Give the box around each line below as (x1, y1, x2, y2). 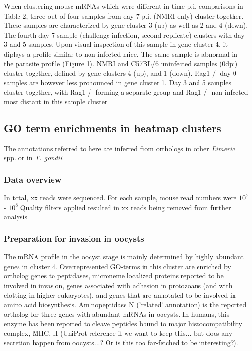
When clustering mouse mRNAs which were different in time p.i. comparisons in (4, 1, 243, 11)
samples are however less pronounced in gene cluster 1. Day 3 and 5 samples (4, 77, 232, 87)
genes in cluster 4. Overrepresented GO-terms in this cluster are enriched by (4, 261, 231, 271)
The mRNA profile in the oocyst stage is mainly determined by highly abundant (4, 252, 244, 262)
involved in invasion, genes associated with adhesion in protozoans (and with (4, 280, 233, 290)
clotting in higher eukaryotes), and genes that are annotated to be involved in (4, 290, 236, 300)
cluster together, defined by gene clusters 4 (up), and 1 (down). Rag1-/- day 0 (4, 68, 236, 78)
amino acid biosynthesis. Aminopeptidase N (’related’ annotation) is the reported (4, 299, 247, 310)
